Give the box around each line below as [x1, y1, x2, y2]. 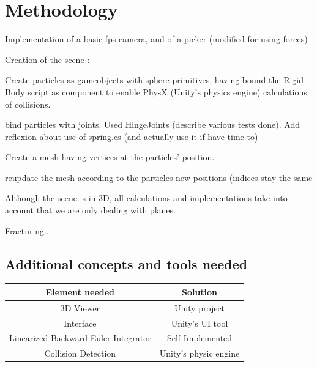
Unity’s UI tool [171, 316, 228, 329]
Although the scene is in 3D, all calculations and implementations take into [5, 191, 288, 204]
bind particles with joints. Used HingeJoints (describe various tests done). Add [5, 118, 300, 131]
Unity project [174, 301, 225, 314]
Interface [64, 316, 97, 329]
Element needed [45, 285, 115, 298]
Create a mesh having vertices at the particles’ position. [5, 150, 215, 163]
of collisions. [5, 97, 51, 110]
